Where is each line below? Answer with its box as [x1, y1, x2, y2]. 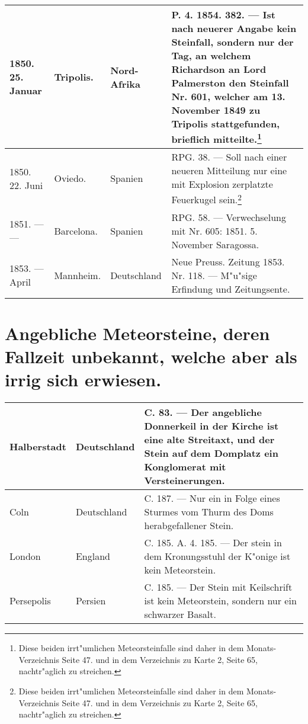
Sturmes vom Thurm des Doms [144, 505, 274, 519]
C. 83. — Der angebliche [144, 405, 262, 419]
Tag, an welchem [171, 49, 251, 62]
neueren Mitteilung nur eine [171, 164, 287, 178]
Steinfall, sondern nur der [171, 35, 294, 49]
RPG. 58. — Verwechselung [171, 210, 286, 224]
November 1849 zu [171, 103, 261, 117]
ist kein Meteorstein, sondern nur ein [144, 594, 297, 608]
